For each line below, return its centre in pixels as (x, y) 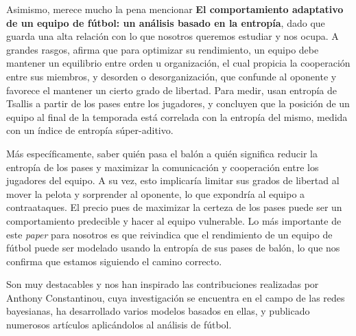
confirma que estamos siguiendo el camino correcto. (114, 261)
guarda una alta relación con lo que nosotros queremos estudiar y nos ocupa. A (173, 36)
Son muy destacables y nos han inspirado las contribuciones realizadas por (163, 284)
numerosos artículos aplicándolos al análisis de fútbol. (119, 325)
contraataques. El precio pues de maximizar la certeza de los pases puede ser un (174, 207)
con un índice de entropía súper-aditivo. (90, 130)
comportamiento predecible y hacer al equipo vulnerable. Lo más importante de (174, 220)
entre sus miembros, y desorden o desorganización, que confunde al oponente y (171, 76)
